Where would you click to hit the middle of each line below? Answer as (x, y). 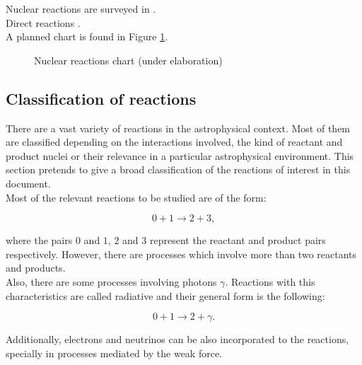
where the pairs (39, 240)
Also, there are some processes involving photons (111, 281)
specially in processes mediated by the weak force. (114, 353)
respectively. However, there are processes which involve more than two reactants (181, 254)
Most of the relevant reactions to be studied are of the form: (136, 197)
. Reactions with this (270, 281)
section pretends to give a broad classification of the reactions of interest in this (178, 169)
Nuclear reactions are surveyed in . (81, 8)
